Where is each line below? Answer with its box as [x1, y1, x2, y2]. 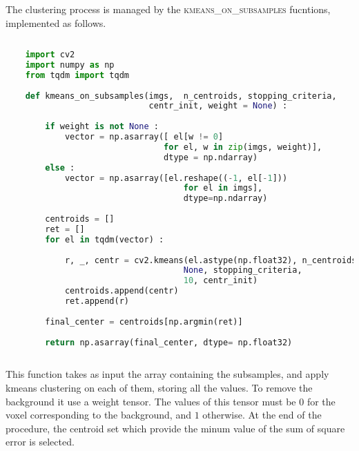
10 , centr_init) [183, 276, 258, 286]
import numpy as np [25, 59, 115, 70]
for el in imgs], [183, 183, 263, 193]
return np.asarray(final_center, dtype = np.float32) [45, 337, 293, 347]
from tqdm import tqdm [25, 70, 129, 80]
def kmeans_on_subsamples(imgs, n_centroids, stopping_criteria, [25, 90, 337, 101]
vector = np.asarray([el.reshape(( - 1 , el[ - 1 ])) [64, 173, 288, 183]
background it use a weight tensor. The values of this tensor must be [6, 394, 296, 408]
